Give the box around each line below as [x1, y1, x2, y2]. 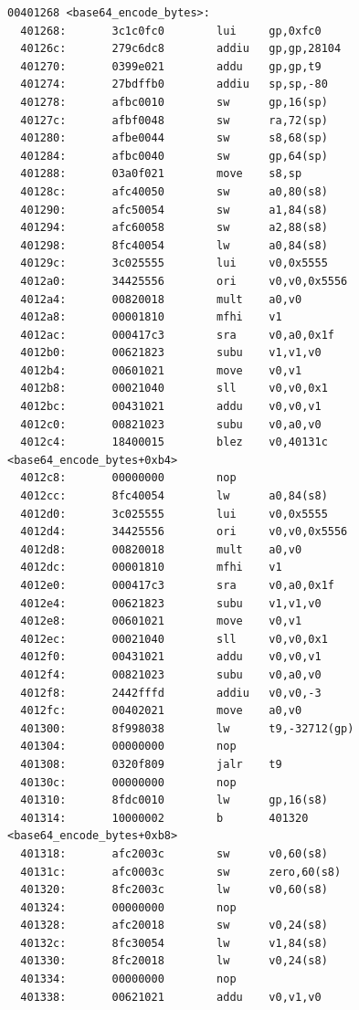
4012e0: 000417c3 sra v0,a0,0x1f [20, 579, 334, 592]
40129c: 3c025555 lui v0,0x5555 [20, 257, 328, 270]
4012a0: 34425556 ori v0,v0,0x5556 [20, 274, 348, 288]
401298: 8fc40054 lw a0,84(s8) [20, 238, 328, 252]
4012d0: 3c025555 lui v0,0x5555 [20, 507, 328, 521]
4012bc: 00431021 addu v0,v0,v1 [20, 400, 322, 414]
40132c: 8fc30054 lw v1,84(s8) [20, 936, 328, 950]
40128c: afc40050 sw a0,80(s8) [20, 184, 328, 198]
